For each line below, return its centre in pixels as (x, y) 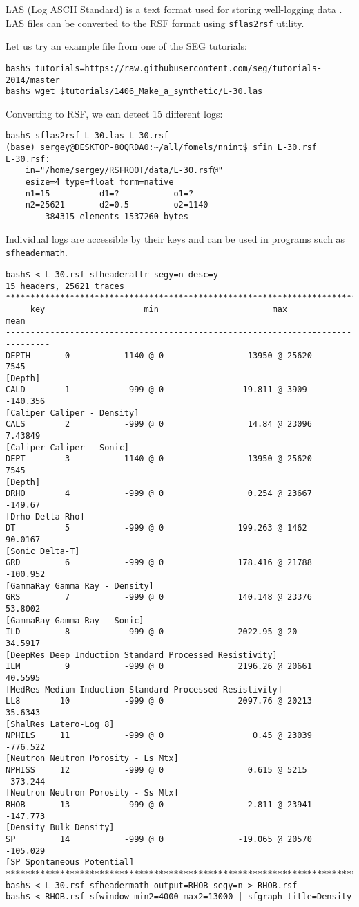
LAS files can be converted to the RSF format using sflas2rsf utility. (155, 22)
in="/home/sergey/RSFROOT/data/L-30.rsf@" (124, 171)
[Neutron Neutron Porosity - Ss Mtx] (92, 793)
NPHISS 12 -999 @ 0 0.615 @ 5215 (156, 770)
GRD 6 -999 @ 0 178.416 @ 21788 (159, 563)
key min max (159, 309)
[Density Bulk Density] (60, 828)
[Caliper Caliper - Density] (72, 413)
